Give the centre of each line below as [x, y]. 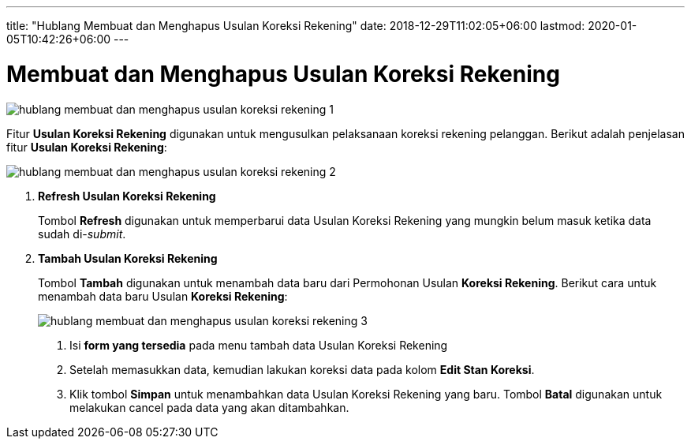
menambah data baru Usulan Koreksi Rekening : [163, 296]
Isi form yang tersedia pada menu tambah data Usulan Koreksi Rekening [259, 345]
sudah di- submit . [82, 234]
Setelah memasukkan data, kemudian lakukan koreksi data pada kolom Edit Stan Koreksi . [302, 369]
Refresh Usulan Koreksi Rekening [127, 196]
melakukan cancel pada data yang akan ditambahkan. [209, 407]
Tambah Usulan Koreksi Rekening [128, 258]
